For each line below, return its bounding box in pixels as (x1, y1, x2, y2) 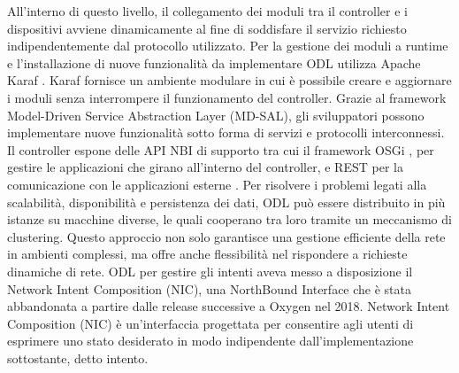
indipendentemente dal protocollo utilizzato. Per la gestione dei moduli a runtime (7, 36, 448, 55)
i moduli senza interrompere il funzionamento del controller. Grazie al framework (7, 88, 447, 106)
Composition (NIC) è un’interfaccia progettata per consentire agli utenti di (7, 314, 414, 332)
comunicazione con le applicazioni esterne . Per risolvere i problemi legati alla (7, 175, 427, 193)
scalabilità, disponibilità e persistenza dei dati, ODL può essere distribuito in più (7, 192, 446, 211)
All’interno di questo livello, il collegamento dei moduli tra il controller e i (7, 2, 408, 19)
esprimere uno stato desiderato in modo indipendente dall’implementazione (7, 331, 414, 350)
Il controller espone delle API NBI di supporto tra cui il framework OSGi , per (7, 140, 434, 159)
